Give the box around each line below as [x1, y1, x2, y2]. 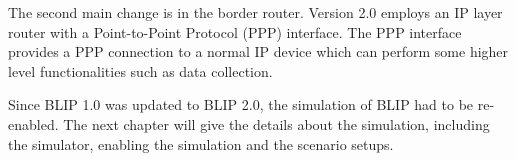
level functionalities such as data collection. [8, 60, 273, 81]
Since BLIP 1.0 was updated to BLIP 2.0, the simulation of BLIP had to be [8, 94, 474, 115]
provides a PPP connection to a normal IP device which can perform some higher [8, 41, 509, 62]
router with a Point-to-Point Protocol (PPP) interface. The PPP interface [8, 21, 462, 42]
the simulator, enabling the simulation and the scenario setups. [8, 133, 394, 154]
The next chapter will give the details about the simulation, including [63, 113, 490, 134]
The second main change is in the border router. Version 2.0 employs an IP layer [8, 2, 503, 22]
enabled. [8, 113, 59, 134]
